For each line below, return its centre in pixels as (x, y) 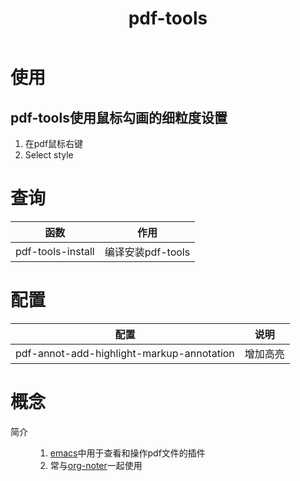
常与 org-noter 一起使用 (96, 465)
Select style (49, 155)
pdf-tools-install (55, 251)
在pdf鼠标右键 (54, 143)
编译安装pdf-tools (147, 252)
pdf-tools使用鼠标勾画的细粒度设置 (119, 117)
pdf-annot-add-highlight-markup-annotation (125, 353)
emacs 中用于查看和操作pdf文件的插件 (127, 453)
